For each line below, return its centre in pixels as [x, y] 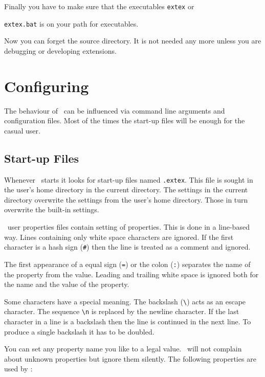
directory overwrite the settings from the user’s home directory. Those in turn [126, 199]
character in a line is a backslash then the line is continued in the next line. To [128, 321]
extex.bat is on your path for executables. [71, 23]
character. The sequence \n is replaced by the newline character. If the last [122, 311]
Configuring [47, 86]
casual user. [22, 130]
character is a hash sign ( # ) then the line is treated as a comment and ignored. [127, 247]
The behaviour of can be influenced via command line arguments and [115, 110]
